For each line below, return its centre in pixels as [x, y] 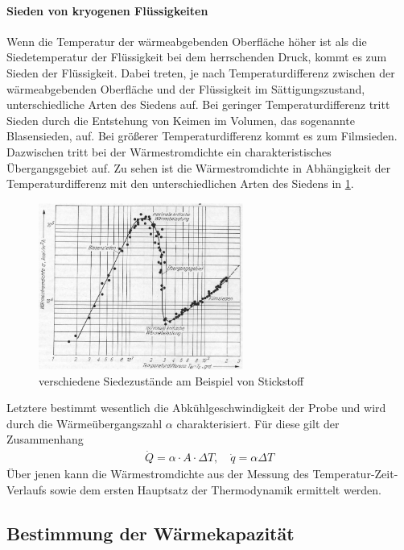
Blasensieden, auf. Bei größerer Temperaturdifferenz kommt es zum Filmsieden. [202, 136]
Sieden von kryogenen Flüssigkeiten [107, 10]
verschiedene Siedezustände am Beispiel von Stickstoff [171, 380]
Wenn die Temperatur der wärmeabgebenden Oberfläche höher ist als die [187, 41]
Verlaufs [27, 489]
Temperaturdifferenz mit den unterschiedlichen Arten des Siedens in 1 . [180, 183]
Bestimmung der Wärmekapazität [150, 533]
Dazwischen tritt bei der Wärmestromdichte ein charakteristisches [169, 151]
